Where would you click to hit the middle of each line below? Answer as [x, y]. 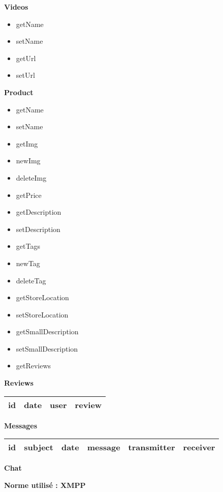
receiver [199, 447]
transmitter [152, 447]
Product [19, 92]
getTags [28, 246]
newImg [28, 161]
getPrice [29, 195]
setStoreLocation [42, 314]
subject [39, 447]
